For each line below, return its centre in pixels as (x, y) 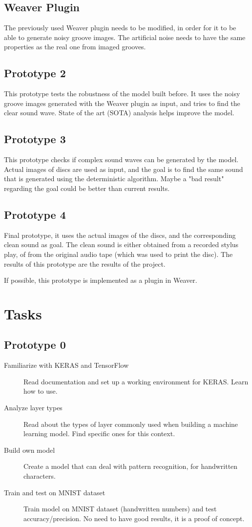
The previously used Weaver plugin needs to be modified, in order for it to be (120, 28)
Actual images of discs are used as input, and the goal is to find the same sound (124, 169)
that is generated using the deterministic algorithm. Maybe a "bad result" (114, 179)
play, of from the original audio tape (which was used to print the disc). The (118, 254)
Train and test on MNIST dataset (55, 492)
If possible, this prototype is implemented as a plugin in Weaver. (101, 280)
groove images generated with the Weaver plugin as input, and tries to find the (122, 103)
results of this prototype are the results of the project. (85, 263)
